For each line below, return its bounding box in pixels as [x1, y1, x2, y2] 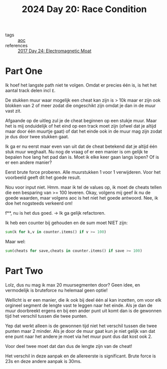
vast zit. [5, 108, 22, 114]
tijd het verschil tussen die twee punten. [5, 313, 88, 319]
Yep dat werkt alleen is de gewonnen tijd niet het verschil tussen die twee [5, 323, 157, 329]
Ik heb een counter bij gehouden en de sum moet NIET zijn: [5, 220, 128, 226]
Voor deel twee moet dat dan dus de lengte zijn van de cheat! [5, 343, 132, 349]
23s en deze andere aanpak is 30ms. [5, 358, 82, 364]
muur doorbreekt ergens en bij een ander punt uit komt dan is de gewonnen [5, 308, 162, 314]
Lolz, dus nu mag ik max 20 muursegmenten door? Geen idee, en [5, 282, 140, 288]
